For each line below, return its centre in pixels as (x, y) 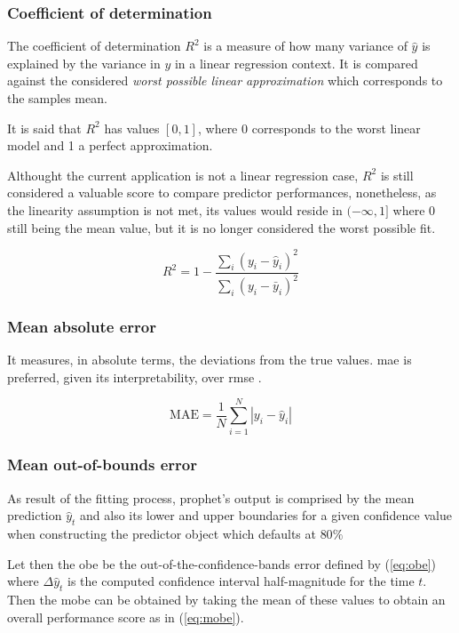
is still (397, 175)
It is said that (44, 128)
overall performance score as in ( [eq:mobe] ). (126, 617)
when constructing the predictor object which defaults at (162, 534)
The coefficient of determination (94, 46)
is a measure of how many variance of (305, 46)
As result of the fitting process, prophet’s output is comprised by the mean (211, 497)
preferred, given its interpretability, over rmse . (135, 377)
